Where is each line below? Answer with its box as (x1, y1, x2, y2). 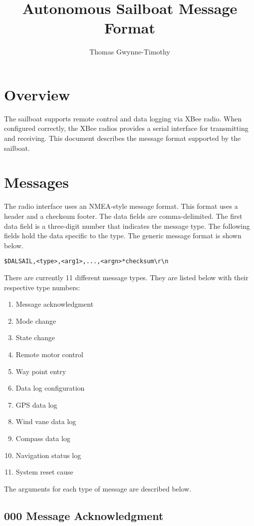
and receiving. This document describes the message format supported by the (4, 133, 241, 143)
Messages (4, 172, 69, 192)
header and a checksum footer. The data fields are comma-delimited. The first (4, 210, 243, 221)
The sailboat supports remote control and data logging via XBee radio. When (4, 113, 242, 123)
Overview (4, 84, 70, 104)
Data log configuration (15, 383, 85, 393)
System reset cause (15, 467, 73, 477)
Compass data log (15, 433, 70, 443)
